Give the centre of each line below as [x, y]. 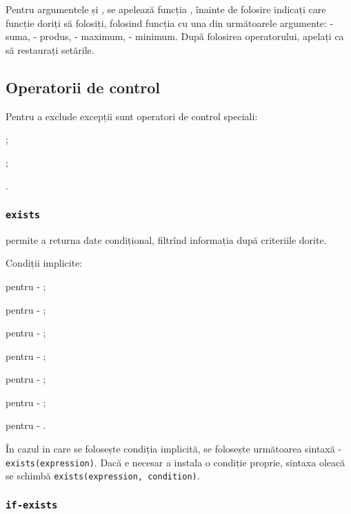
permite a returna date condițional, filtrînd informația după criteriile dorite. [166, 239]
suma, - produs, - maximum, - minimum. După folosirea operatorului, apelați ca [175, 36]
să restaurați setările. [50, 49]
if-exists [32, 505]
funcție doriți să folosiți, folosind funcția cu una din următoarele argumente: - [170, 22]
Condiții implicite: [44, 263]
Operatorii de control [83, 87]
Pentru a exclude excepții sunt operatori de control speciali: [132, 116]
